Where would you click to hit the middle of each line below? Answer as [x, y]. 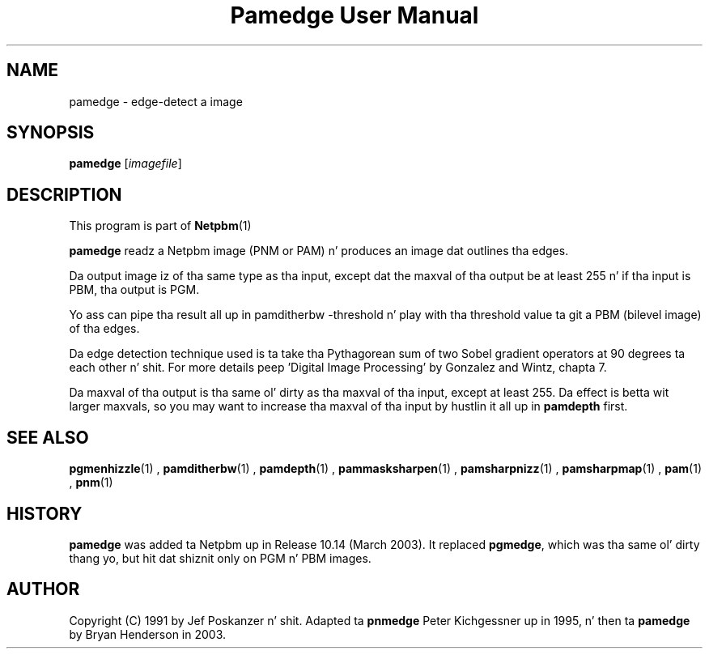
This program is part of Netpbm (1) [160, 226]
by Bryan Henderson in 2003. [148, 634]
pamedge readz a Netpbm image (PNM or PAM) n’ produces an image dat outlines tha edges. [319, 251]
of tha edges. [104, 329]
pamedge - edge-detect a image [156, 101]
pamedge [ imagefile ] [125, 164]
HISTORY [45, 513]
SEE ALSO [48, 437]
